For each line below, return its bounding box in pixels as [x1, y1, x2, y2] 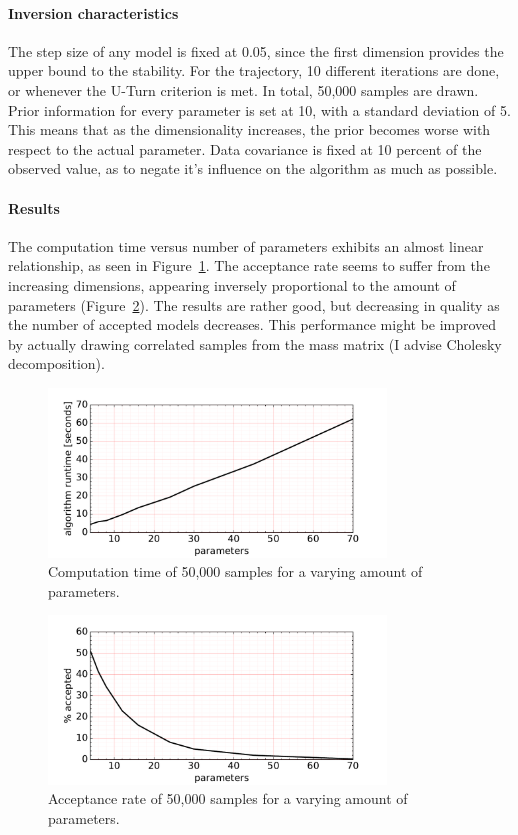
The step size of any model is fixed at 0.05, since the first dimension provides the [8, 40, 504, 61]
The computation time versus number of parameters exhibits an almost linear [8, 235, 484, 256]
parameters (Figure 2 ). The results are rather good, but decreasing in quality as [8, 294, 500, 315]
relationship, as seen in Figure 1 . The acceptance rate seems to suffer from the [8, 255, 490, 276]
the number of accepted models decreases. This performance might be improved [8, 314, 497, 335]
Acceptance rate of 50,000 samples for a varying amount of [48, 788, 408, 809]
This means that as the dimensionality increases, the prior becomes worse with [8, 119, 491, 140]
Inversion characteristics [8, 2, 179, 23]
